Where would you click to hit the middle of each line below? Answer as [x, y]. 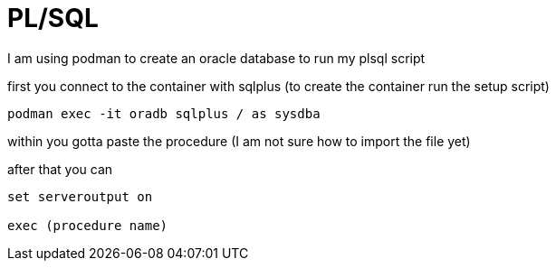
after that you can [60, 169]
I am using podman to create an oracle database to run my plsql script [216, 58]
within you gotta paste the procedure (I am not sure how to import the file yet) [239, 141]
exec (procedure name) [88, 225]
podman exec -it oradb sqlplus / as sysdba [164, 113]
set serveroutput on [80, 196]
